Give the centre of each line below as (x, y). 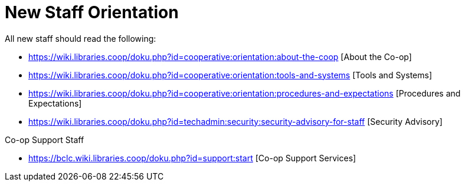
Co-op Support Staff (45, 139)
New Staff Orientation (92, 12)
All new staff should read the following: (81, 38)
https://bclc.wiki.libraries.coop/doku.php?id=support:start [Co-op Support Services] (192, 158)
